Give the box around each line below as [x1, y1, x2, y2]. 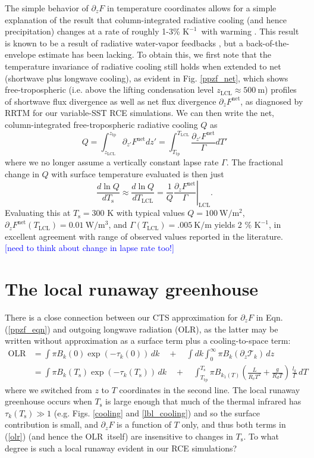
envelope [5, 48, 36, 61]
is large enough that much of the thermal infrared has [105, 395, 302, 407]
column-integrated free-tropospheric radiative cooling [5, 118, 198, 130]
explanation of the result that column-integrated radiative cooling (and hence [5, 13, 287, 26]
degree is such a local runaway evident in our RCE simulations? [5, 441, 237, 454]
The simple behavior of [5, 2, 89, 14]
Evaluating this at [5, 206, 71, 219]
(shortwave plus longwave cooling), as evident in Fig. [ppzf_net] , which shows [5, 71, 288, 84]
